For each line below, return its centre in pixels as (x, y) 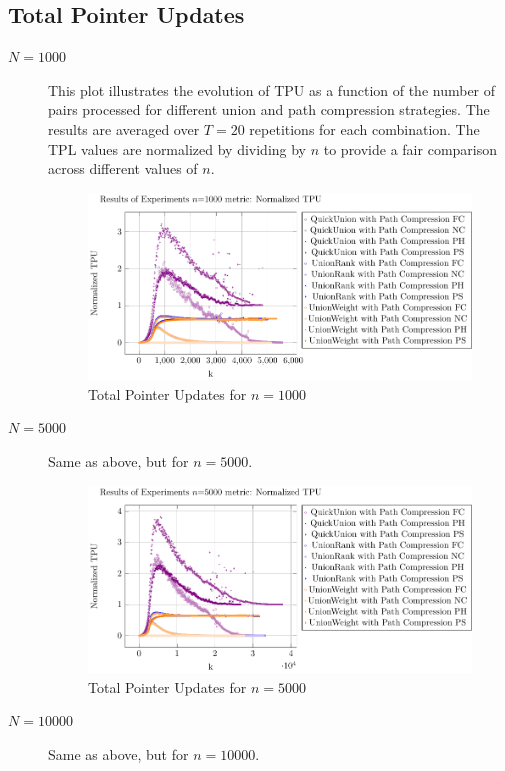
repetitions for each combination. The (364, 128)
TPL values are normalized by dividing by (177, 148)
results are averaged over (124, 128)
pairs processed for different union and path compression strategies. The (269, 109)
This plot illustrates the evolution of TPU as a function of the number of (272, 89)
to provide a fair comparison (410, 148)
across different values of (123, 168)
